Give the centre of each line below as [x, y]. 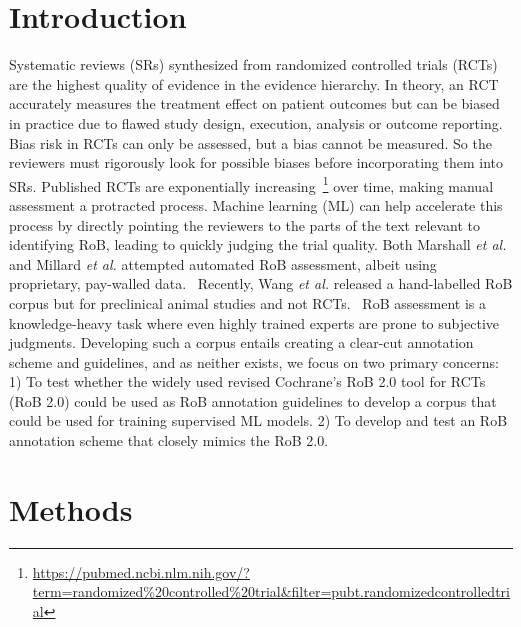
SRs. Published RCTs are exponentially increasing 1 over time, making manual [251, 184]
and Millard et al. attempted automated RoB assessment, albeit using [223, 263]
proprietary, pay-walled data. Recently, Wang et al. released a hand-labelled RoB [261, 283]
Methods [71, 508]
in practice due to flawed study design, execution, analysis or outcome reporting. [256, 122]
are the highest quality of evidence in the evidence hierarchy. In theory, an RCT [254, 83]
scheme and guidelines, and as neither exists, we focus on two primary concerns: [254, 361]
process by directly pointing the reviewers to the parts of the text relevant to [245, 224]
